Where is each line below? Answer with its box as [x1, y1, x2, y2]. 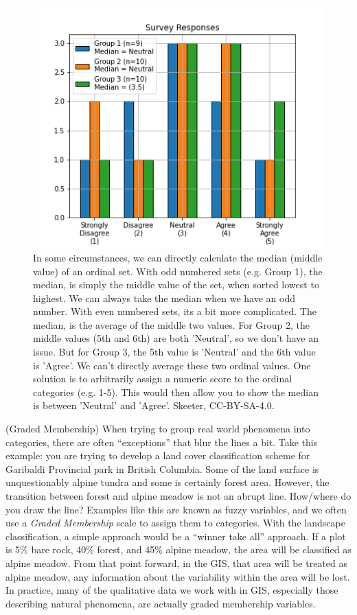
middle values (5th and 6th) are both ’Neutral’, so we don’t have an [33, 331, 319, 345]
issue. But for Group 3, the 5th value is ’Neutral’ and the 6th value [33, 345, 316, 359]
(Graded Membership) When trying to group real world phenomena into [5, 421, 310, 436]
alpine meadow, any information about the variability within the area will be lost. [5, 569, 350, 583]
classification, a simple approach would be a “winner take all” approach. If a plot [5, 529, 346, 543]
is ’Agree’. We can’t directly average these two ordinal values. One [33, 358, 311, 372]
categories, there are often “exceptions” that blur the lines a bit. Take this [5, 434, 318, 449]
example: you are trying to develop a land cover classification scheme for [5, 448, 310, 463]
